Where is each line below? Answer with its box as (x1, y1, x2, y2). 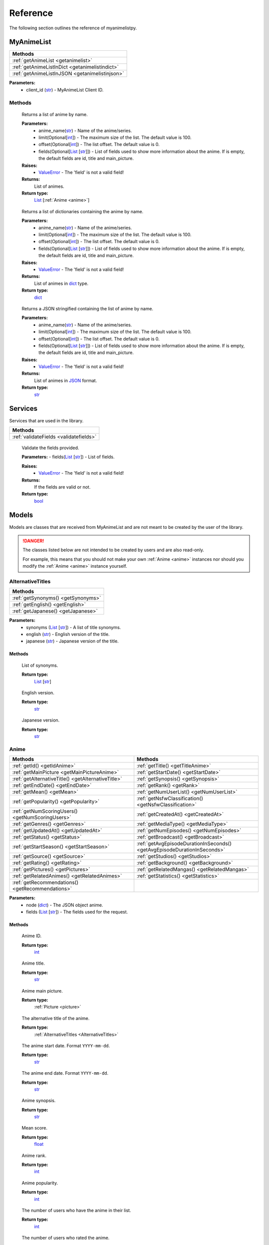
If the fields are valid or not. (34, 484, 91, 490)
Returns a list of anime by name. (21, 111, 88, 117)
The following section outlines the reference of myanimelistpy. (9, 25, 137, 31)
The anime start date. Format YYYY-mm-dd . (21, 1042, 110, 1048)
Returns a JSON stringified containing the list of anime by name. (21, 305, 153, 311)
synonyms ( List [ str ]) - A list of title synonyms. (26, 624, 122, 630)
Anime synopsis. (21, 1098, 56, 1104)
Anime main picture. (21, 988, 63, 994)
